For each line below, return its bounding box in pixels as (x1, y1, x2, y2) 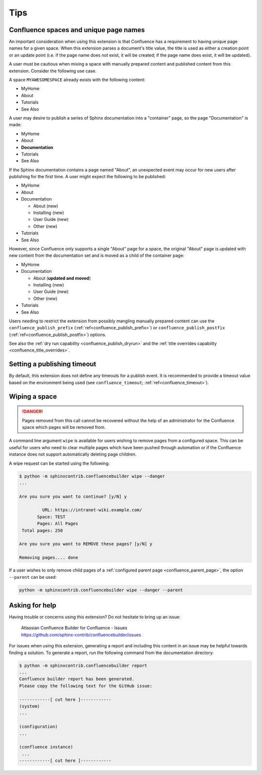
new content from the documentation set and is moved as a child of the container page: (9, 253, 184, 258)
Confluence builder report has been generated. (19, 676, 134, 682)
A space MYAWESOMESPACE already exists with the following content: (9, 77, 146, 83)
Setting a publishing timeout (9, 360, 97, 369)
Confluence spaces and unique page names (9, 26, 145, 34)
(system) (19, 703, 40, 709)
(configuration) (19, 724, 58, 729)
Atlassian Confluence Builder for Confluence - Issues (21, 625, 128, 631)
